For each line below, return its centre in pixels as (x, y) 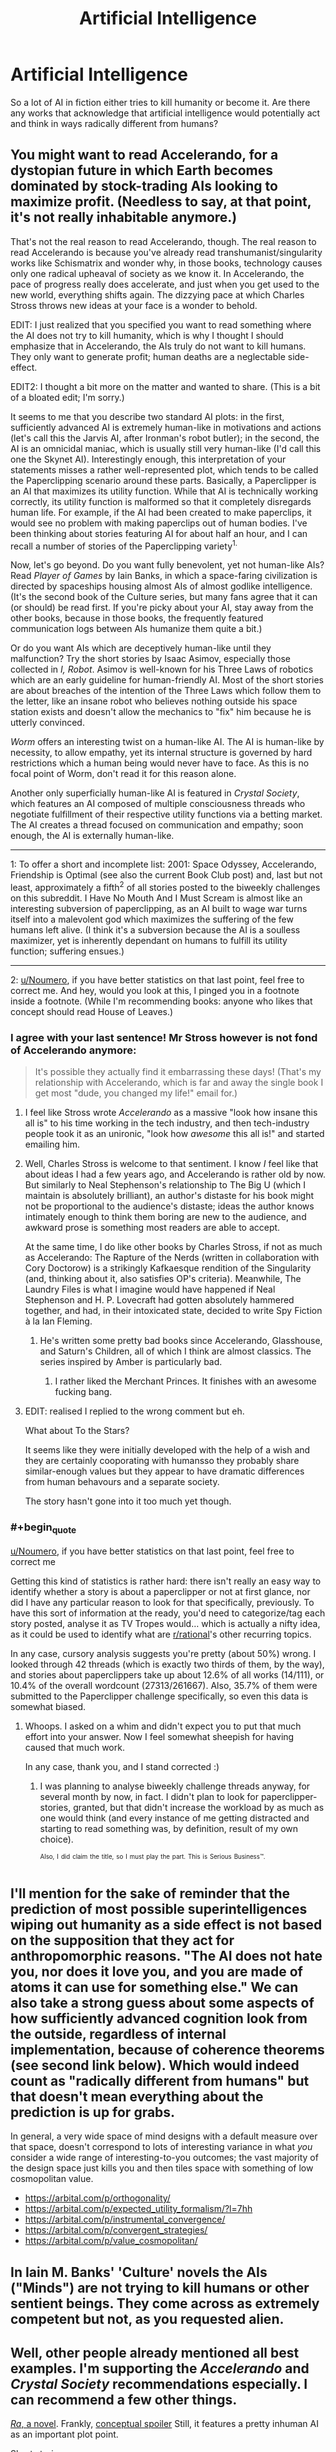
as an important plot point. (64, 2434)
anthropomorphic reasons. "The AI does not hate (166, 1955)
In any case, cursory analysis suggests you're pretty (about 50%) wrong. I (163, 1653)
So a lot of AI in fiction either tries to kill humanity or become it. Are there (160, 102)
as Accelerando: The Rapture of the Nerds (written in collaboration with (172, 1258)
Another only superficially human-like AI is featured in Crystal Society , (155, 793)
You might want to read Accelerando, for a (144, 155)
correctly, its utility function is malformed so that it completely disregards (161, 501)
